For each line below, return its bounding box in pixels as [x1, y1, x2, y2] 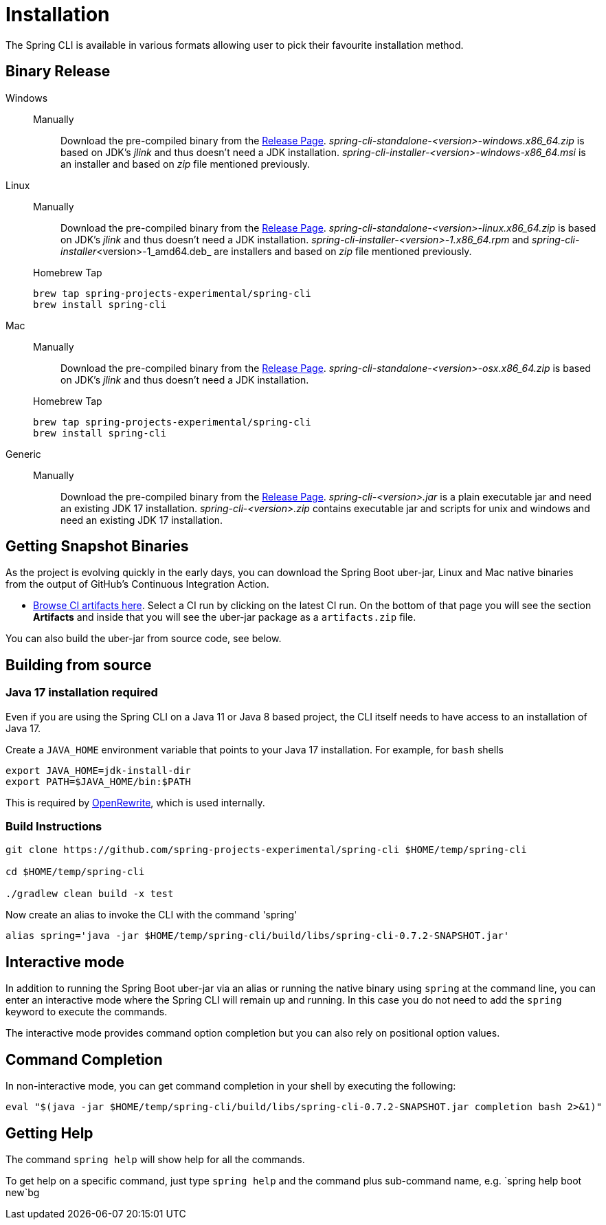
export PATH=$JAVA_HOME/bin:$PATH [5, 775, 191, 787]
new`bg [5, 1186, 40, 1198]
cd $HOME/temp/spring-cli [5, 866, 145, 878]
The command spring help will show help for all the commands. [5, 1153, 305, 1165]
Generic [5, 448, 41, 460]
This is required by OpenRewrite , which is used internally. [5, 796, 265, 808]
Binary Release [5, 63, 111, 80]
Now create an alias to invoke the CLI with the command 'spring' [5, 909, 298, 921]
